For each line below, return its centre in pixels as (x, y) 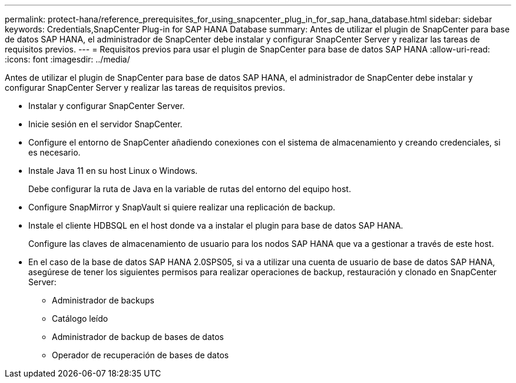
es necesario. (54, 152)
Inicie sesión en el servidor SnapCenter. (105, 124)
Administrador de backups (103, 300)
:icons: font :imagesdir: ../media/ (67, 59)
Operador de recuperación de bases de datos (140, 355)
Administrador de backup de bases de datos (138, 337)
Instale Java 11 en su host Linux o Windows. (113, 171)
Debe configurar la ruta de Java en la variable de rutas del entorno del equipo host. (190, 189)
